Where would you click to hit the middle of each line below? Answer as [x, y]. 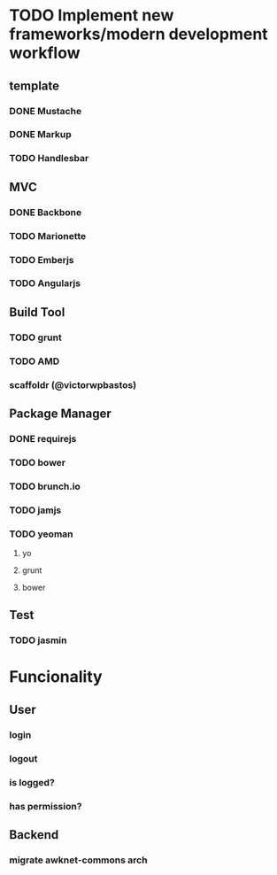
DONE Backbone [46, 212]
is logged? [32, 782]
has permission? [46, 806]
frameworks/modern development [138, 34]
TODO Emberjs [42, 259]
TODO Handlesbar [49, 159]
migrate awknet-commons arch [78, 860]
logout [23, 758]
